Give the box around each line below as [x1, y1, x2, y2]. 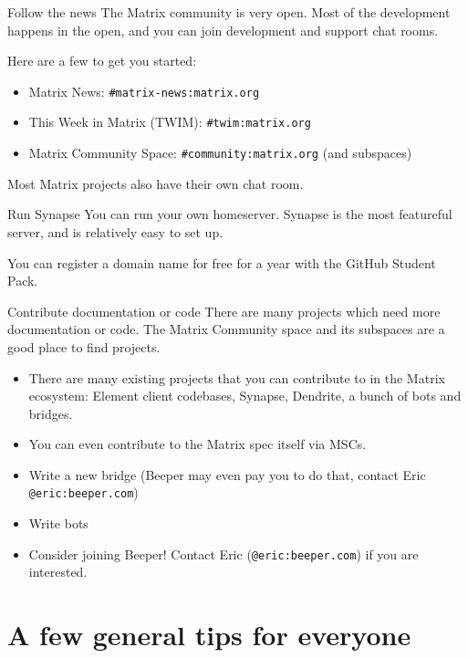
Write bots [28, 514, 88, 533]
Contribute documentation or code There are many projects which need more [7, 301, 441, 320]
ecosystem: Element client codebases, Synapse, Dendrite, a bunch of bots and [28, 386, 462, 405]
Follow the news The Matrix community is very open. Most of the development [7, 3, 451, 21]
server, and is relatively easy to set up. [7, 222, 224, 241]
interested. [28, 562, 88, 581]
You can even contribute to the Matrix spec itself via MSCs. [28, 434, 367, 454]
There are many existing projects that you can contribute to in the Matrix [28, 368, 445, 387]
